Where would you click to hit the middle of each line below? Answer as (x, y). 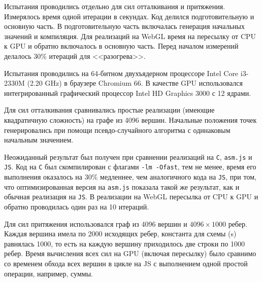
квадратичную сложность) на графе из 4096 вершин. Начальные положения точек (130, 119)
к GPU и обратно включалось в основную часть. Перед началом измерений (121, 46)
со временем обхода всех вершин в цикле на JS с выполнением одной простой (126, 263)
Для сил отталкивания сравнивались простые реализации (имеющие (109, 110)
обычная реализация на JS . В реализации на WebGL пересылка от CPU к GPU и (131, 197)
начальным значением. (39, 140)
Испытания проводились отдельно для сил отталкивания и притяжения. (115, 6)
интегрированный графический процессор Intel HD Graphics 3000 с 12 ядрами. (128, 93)
